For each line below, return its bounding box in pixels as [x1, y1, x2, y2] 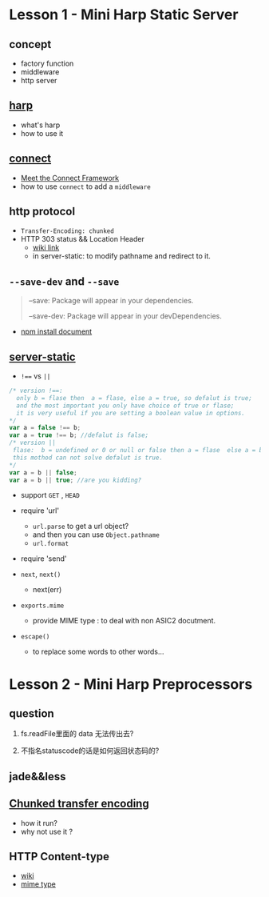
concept [9, 38, 52, 51]
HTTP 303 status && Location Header [20, 234, 144, 244]
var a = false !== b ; [9, 424, 81, 432]
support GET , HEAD [20, 491, 81, 500]
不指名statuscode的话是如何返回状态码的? [20, 746, 160, 755]
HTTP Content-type [9, 850, 110, 863]
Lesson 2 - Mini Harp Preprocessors [9, 675, 253, 693]
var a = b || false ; [9, 468, 78, 477]
